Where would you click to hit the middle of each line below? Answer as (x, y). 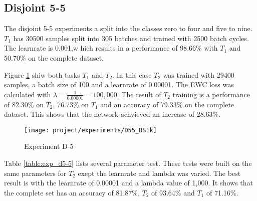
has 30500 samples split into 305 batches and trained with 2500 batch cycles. (131, 38)
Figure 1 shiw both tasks (42, 74)
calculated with (28, 94)
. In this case (132, 74)
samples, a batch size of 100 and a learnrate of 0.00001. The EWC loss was (119, 84)
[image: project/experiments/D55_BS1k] (90, 130)
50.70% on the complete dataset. (54, 57)
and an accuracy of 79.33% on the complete (167, 104)
